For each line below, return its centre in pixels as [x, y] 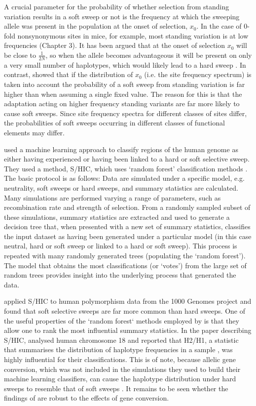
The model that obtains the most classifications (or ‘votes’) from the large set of [125, 265]
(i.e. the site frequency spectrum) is [198, 74]
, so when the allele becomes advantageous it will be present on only [149, 55]
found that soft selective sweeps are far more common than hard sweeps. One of [125, 311]
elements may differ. [34, 132]
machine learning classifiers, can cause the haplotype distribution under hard [120, 379]
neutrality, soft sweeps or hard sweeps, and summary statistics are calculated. [121, 187]
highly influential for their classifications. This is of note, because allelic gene [120, 359]
